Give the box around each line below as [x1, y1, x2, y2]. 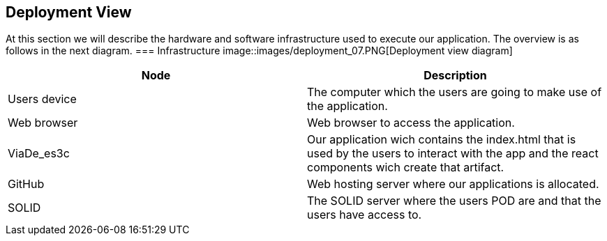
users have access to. [307, 208, 422, 222]
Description [424, 68, 487, 83]
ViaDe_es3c [8, 146, 70, 161]
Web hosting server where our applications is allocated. [307, 177, 599, 192]
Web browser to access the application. [307, 116, 515, 130]
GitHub [8, 177, 45, 192]
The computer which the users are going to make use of [307, 85, 602, 100]
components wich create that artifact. [307, 160, 504, 175]
